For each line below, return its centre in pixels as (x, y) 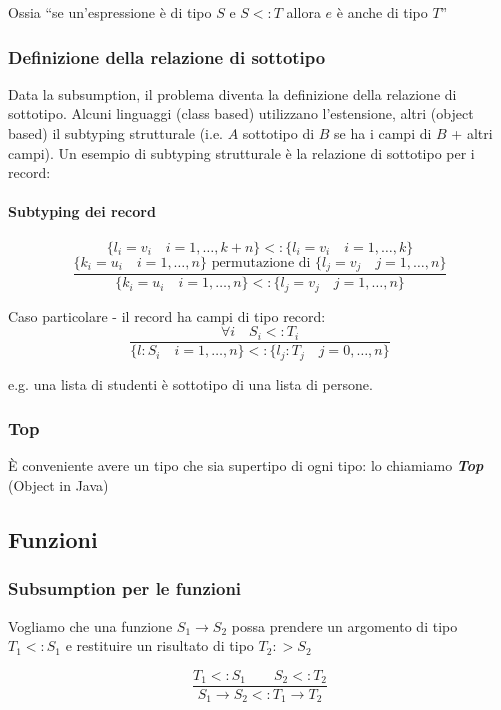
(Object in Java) (58, 485)
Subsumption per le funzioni (125, 588)
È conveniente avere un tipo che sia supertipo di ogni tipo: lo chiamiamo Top (246, 465)
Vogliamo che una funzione (90, 625)
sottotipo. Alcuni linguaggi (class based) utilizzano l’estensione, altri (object (241, 113)
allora (303, 12)
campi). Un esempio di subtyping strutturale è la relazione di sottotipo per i (241, 152)
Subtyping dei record (82, 211)
